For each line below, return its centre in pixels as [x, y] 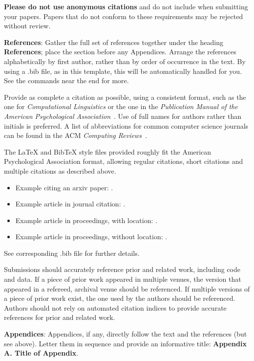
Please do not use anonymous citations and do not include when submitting [126, 6]
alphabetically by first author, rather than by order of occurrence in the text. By [125, 61]
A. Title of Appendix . [41, 353]
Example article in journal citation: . [70, 204]
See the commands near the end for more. [66, 80]
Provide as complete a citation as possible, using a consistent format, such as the [125, 97]
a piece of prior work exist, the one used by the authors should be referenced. [120, 298]
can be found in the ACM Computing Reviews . [75, 135]
